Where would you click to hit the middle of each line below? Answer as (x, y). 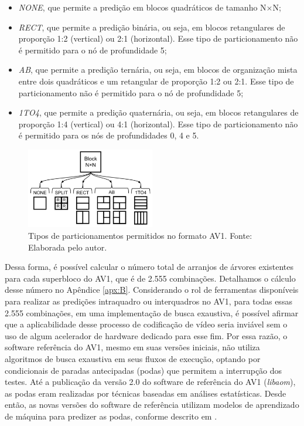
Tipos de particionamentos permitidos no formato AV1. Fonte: (140, 236)
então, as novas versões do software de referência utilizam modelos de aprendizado (152, 405)
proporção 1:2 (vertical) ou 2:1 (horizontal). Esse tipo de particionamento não (158, 38)
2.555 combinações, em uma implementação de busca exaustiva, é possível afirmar (152, 312)
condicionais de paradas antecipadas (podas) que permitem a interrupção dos (144, 370)
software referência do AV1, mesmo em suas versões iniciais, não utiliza (132, 347)
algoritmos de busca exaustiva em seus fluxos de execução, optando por (133, 358)
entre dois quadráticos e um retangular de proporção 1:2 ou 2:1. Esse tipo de (156, 81)
